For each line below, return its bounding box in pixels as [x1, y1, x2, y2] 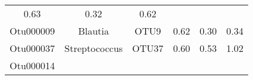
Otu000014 [10, 59, 55, 72]
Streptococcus [64, 41, 123, 55]
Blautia [78, 24, 109, 38]
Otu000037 [10, 41, 55, 55]
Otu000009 [10, 24, 55, 38]
